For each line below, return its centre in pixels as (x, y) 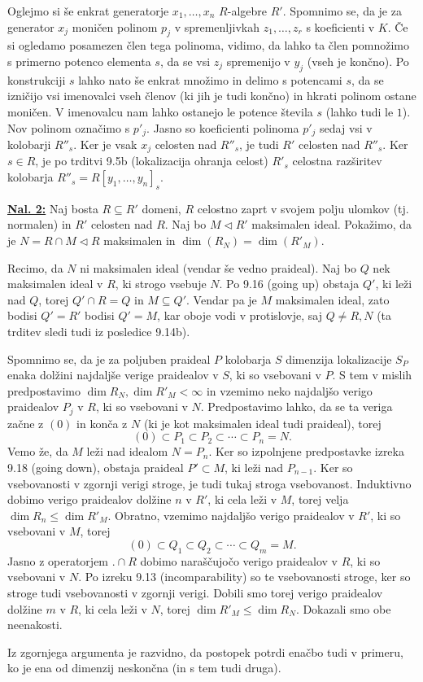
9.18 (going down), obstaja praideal (96, 468)
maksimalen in (140, 240)
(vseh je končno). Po (358, 61)
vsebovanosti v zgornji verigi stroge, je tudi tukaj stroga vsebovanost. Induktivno (209, 483)
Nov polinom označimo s (69, 127)
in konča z (102, 423)
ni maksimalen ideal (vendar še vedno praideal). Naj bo (218, 267)
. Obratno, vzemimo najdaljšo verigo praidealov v (231, 515)
